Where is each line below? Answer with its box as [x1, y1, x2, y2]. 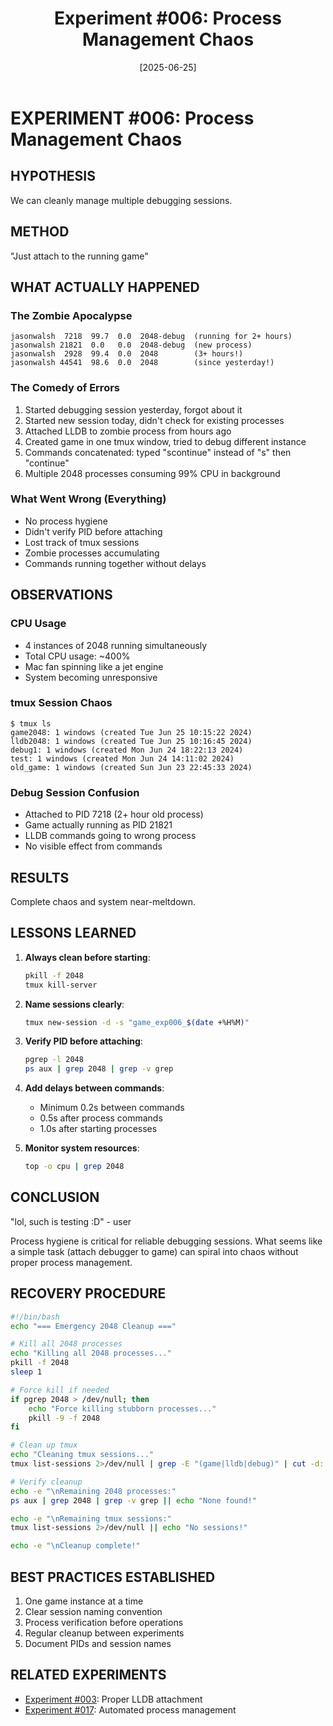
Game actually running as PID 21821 [24, 819, 173, 831]
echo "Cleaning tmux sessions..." [10, 1450, 155, 1460]
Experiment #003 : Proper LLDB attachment [24, 1693, 203, 1705]
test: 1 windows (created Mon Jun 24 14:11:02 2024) [10, 753, 235, 764]
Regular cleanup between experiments [24, 1627, 185, 1639]
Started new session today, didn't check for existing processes [24, 414, 285, 426]
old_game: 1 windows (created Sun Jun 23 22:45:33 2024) [10, 762, 253, 772]
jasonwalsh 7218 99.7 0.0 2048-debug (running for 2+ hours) [10, 332, 293, 342]
